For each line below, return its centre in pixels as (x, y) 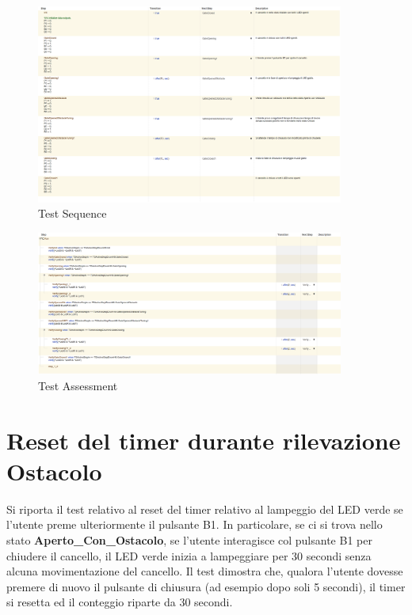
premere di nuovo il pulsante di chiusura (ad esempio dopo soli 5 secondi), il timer (206, 586)
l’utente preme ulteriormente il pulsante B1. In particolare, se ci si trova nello (195, 524)
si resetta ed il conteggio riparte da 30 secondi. (120, 602)
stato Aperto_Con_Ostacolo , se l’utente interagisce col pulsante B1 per (189, 539)
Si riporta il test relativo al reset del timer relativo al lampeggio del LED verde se (205, 509)
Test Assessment (78, 385)
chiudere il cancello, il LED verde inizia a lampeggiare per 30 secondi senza (189, 555)
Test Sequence (72, 213)
